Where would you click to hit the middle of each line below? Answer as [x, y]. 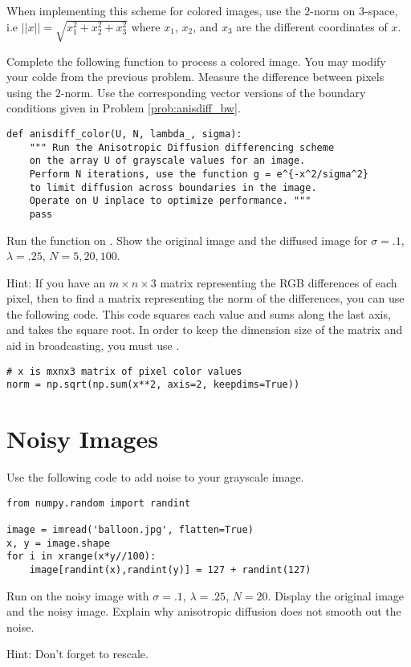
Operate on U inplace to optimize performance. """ [170, 201]
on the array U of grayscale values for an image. [167, 161]
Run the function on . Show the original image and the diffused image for [187, 240]
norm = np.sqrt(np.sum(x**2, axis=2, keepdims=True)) [153, 385]
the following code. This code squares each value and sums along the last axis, [199, 313]
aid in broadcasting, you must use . [93, 346]
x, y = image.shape [58, 543]
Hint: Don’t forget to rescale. [77, 654]
